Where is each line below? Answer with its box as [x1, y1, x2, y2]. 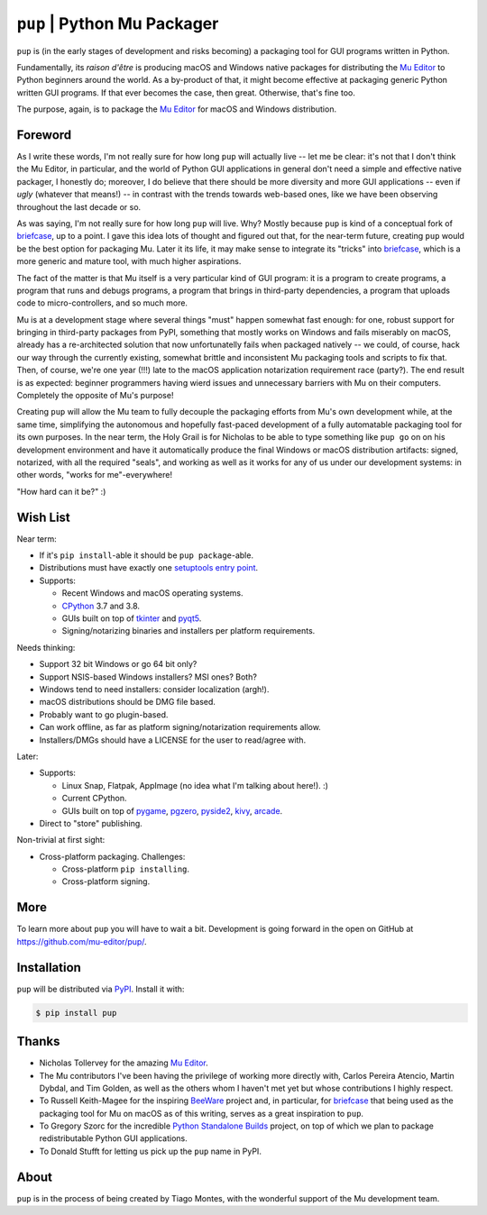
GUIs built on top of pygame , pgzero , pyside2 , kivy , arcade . [61, 805, 283, 816]
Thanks [16, 1034, 60, 1049]
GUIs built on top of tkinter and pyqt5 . [61, 613, 202, 624]
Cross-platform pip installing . [61, 863, 189, 874]
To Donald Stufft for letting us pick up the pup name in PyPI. [39, 1146, 262, 1156]
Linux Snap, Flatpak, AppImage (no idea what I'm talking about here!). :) [61, 780, 329, 790]
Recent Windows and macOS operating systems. [61, 588, 243, 598]
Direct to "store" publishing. [39, 818, 143, 828]
